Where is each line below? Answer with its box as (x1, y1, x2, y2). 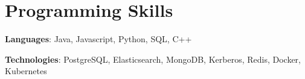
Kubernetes (5, 65, 47, 77)
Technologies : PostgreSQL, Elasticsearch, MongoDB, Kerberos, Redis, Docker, (5, 52, 301, 65)
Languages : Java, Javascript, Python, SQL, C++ (5, 33, 192, 45)
